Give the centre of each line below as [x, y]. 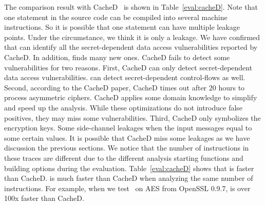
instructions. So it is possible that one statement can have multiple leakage [122, 27]
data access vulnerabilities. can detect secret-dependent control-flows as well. [125, 77]
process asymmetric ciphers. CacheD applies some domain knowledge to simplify [131, 97]
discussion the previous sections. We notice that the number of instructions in [127, 148]
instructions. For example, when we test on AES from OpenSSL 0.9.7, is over [127, 188]
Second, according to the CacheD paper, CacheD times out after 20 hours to [125, 87]
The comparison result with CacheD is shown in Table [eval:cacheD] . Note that [131, 7]
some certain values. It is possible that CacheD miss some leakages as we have [127, 137]
